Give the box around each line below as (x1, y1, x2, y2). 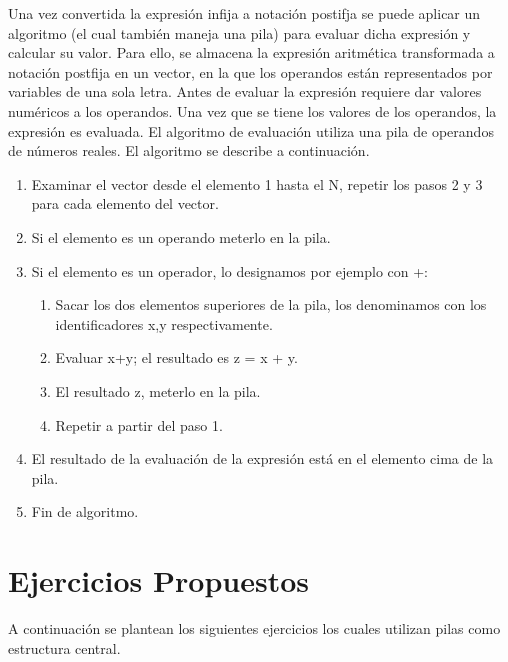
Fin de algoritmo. (31, 501, 139, 522)
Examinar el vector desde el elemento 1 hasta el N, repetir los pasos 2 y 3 (31, 173, 483, 194)
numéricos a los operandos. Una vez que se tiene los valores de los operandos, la (8, 100, 497, 121)
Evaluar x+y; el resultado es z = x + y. (55, 347, 298, 368)
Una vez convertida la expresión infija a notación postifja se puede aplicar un (8, 3, 481, 23)
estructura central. (8, 637, 121, 658)
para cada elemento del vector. (31, 193, 219, 214)
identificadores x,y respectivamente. (55, 313, 273, 334)
